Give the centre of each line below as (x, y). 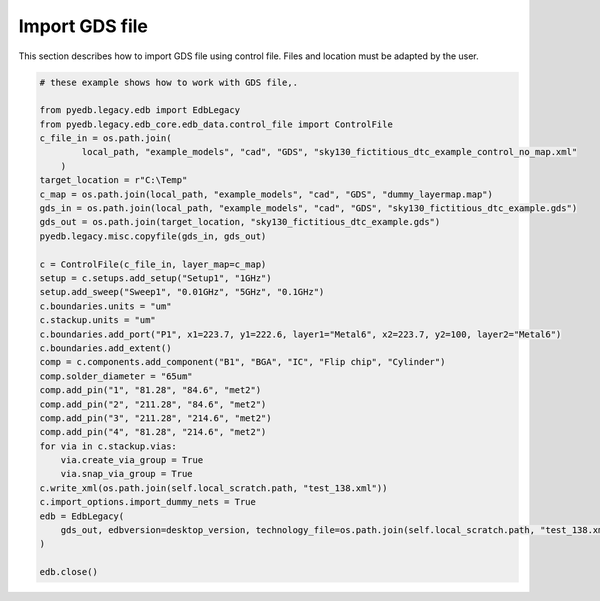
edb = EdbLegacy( (82, 516)
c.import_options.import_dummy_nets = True (148, 502)
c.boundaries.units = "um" (105, 306)
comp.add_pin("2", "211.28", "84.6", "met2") (153, 404)
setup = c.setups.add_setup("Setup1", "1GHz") (155, 278)
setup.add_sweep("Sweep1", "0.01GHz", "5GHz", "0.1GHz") (182, 292)
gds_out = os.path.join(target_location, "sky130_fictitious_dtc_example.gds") (240, 222)
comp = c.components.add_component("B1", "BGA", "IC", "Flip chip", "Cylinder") (242, 362)
